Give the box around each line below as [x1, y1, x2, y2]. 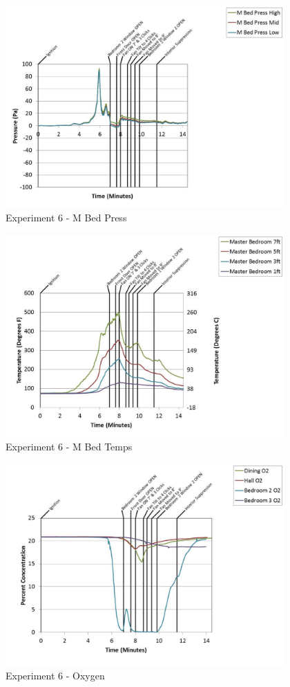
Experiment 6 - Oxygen [6, 668, 105, 683]
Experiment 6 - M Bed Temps [6, 439, 133, 454]
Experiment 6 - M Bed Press [6, 210, 127, 225]
